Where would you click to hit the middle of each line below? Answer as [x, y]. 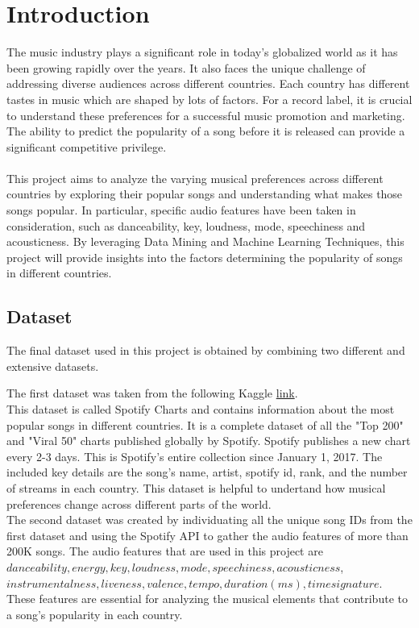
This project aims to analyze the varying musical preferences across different [195, 178]
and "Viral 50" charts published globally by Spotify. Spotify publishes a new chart [209, 441]
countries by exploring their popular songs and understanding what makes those [205, 194]
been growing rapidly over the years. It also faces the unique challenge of [186, 67]
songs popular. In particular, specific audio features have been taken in [181, 210]
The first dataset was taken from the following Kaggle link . [152, 393]
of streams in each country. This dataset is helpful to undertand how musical [196, 487]
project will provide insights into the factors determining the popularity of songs [205, 257]
